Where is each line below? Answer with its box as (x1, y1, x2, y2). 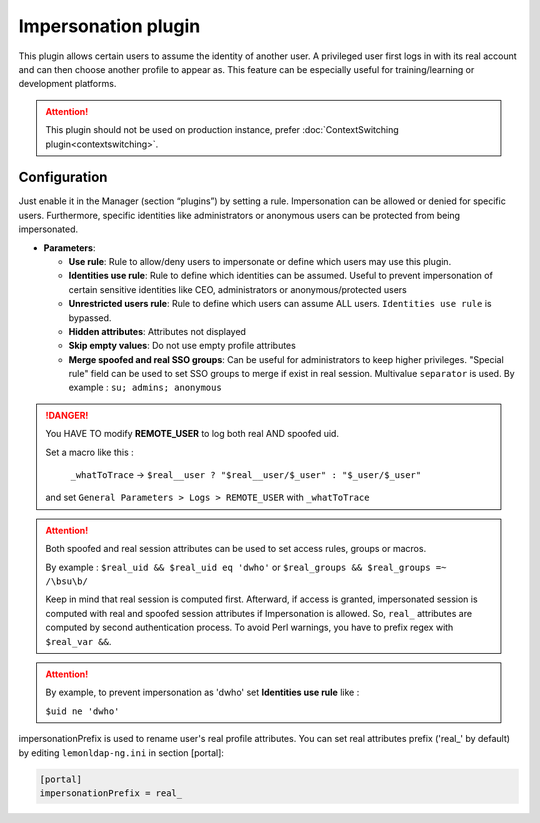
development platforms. (18, 78, 117, 90)
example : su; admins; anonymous (68, 381, 222, 394)
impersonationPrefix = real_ (39, 787, 183, 799)
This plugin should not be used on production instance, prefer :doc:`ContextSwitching (45, 124, 399, 136)
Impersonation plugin (18, 15, 201, 37)
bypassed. (68, 311, 112, 324)
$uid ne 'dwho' (45, 705, 120, 717)
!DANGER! (45, 409, 89, 421)
